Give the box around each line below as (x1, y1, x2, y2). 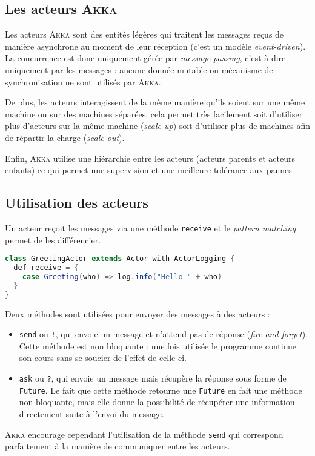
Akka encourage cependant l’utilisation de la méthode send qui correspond (5, 428, 283, 440)
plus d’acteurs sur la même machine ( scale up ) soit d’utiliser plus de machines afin (5, 119, 310, 132)
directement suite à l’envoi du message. (19, 407, 164, 420)
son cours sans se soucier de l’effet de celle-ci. (19, 351, 187, 364)
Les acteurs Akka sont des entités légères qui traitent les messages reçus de (5, 28, 284, 41)
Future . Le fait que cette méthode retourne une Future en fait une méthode (19, 383, 302, 396)
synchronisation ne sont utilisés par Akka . (5, 75, 161, 88)
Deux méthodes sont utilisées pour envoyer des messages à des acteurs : (5, 307, 270, 320)
